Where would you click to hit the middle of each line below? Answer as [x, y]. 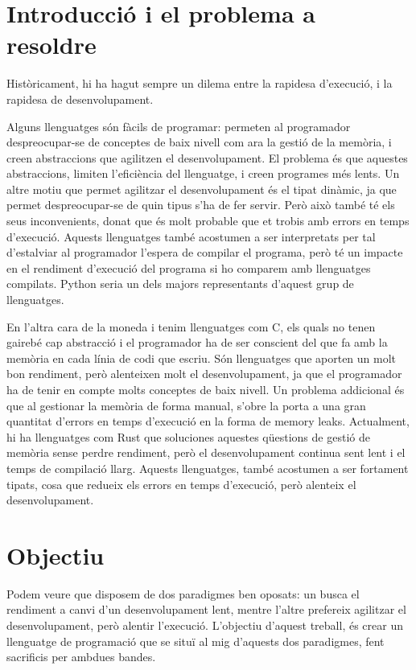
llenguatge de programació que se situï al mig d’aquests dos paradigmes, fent [196, 641]
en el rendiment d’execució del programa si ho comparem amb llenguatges [189, 267]
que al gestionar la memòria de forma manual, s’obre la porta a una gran [186, 405]
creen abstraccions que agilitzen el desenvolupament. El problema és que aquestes [207, 157]
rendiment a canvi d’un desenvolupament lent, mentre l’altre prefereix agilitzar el [206, 609]
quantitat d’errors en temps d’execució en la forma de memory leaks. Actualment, [208, 421]
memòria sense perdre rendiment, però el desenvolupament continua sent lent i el [206, 452]
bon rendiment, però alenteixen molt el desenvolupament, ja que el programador [204, 374]
